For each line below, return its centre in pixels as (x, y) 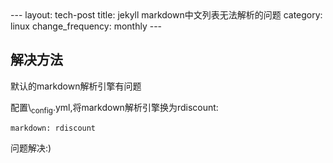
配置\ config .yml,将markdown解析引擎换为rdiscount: (114, 108)
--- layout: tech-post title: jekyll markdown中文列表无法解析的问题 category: (166, 15)
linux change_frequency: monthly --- (86, 26)
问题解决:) (31, 148)
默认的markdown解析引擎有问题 (76, 86)
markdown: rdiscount (53, 128)
